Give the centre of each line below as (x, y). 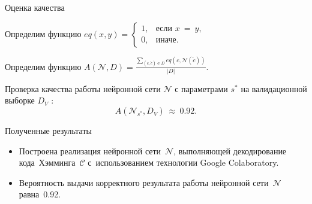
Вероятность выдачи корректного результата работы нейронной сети (144, 182)
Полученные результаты (48, 131)
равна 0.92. (40, 194)
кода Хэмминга (47, 162)
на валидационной (274, 88)
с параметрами (201, 88)
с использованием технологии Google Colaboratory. (183, 162)
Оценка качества (35, 7)
